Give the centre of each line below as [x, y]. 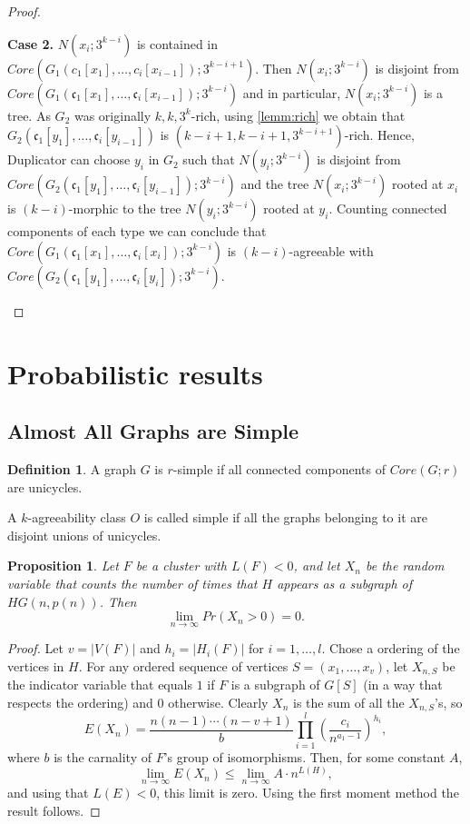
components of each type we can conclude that [137, 231]
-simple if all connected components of [279, 468]
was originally [113, 115]
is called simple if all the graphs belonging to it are [285, 517]
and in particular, [292, 92]
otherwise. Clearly [218, 702]
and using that [48, 793]
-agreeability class [77, 517]
